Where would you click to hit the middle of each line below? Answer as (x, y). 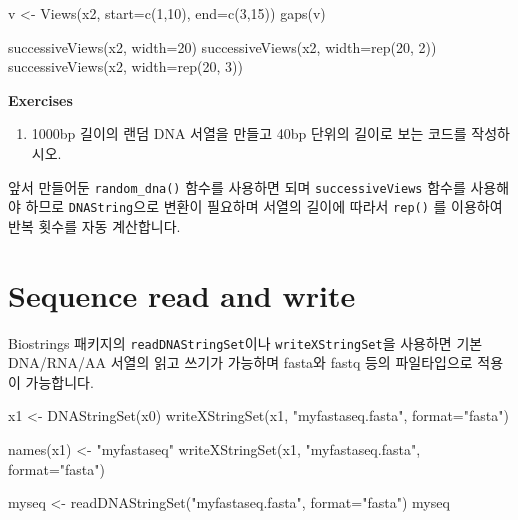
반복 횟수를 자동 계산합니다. (94, 225)
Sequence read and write (182, 294)
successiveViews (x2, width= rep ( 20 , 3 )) (125, 66)
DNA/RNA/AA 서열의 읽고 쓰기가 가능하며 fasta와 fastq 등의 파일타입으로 (240, 362)
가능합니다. (59, 381)
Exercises (40, 99)
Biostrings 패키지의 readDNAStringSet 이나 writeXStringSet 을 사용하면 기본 (245, 342)
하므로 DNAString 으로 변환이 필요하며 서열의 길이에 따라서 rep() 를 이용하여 (264, 206)
